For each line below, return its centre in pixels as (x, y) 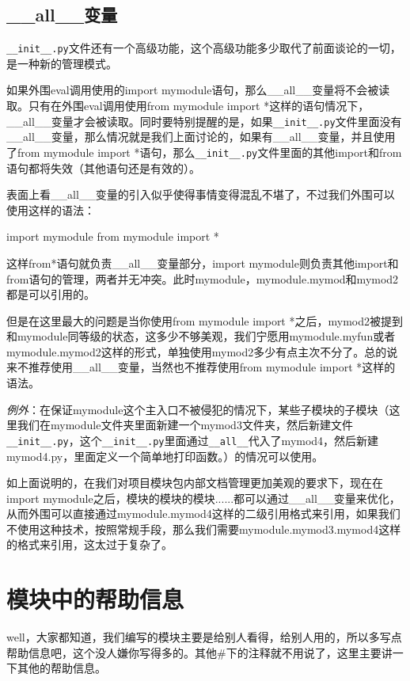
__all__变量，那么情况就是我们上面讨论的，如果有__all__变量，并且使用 (201, 137)
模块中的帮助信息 (95, 599)
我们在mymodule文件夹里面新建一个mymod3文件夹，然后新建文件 (185, 425)
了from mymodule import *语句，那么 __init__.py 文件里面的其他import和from (204, 152)
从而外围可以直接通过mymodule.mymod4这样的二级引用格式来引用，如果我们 (203, 514)
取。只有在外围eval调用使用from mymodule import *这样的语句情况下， (188, 106)
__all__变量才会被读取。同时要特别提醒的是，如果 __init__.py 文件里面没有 (204, 121)
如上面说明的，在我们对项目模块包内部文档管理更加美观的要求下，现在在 (195, 483)
